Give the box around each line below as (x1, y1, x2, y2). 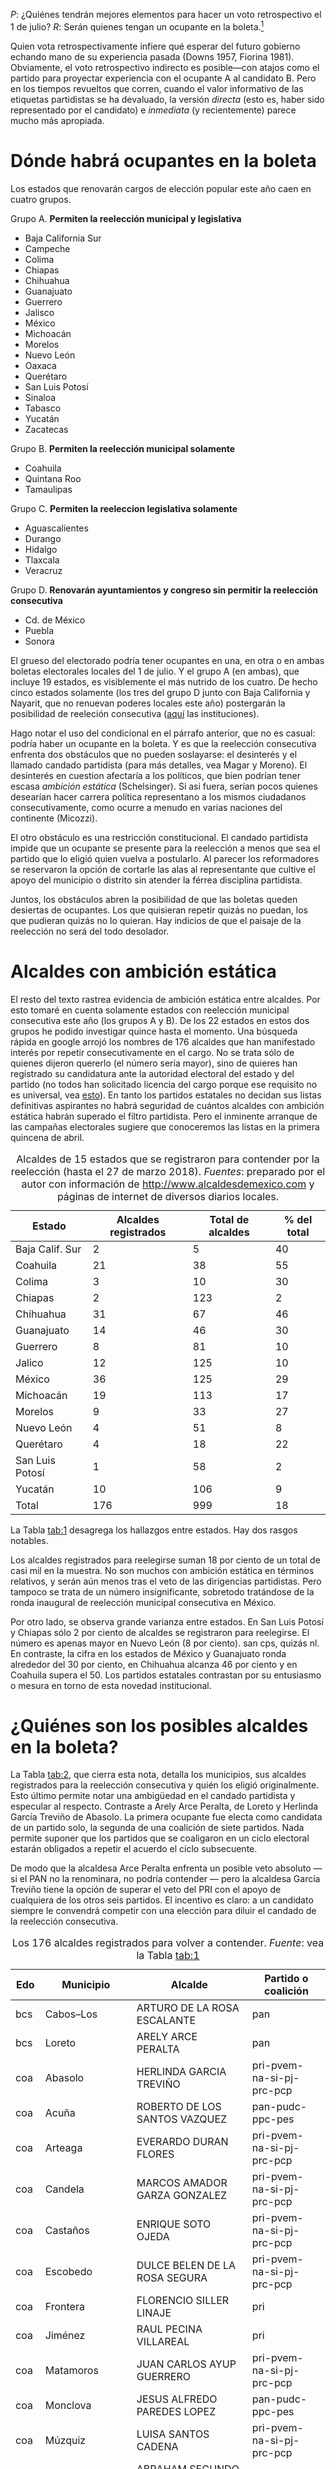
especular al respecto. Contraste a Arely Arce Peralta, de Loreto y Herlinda (10, 1800, 319, 1813)
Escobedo (44, 2265, 93, 2279)
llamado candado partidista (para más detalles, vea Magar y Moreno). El (10, 759, 308, 771)
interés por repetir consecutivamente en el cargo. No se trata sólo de (10, 1046, 295, 1058)
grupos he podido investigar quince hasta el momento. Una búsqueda (10, 1025, 298, 1037)
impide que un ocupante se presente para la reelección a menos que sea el (10, 842, 321, 854)
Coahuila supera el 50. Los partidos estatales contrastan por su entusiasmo (10, 1669, 322, 1681)
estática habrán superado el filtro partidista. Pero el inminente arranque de (10, 1110, 318, 1122)
